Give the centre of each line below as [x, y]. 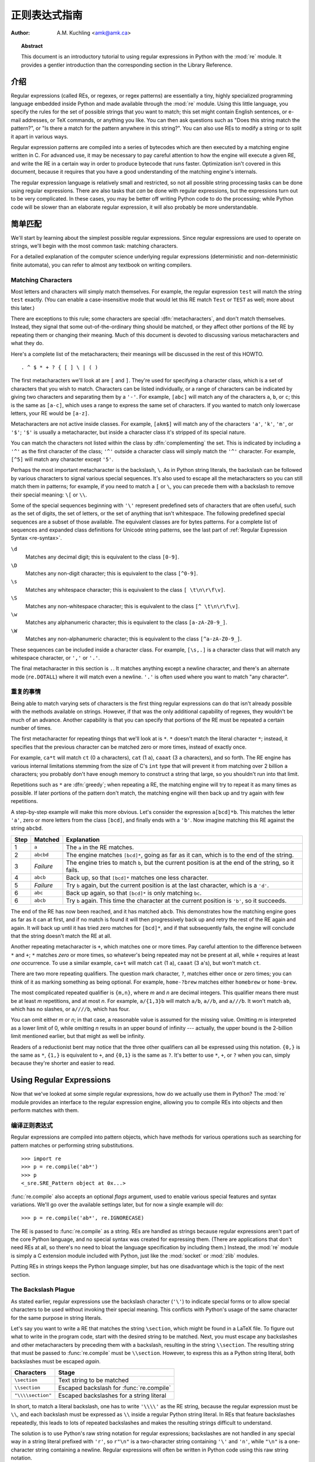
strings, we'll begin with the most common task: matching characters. [94, 246]
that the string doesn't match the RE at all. [61, 936]
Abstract [32, 46]
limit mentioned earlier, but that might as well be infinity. [78, 1036]
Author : [20, 33]
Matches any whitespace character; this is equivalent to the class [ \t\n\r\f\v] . [125, 589]
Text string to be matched [93, 1380]
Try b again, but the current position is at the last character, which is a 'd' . [168, 885]
